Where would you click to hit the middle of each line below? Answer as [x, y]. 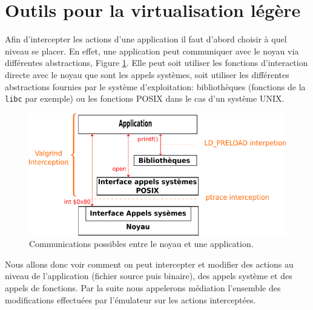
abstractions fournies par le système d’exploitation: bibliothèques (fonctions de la [155, 86]
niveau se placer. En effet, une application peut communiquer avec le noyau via [152, 51]
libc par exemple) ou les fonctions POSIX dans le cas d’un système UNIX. [145, 98]
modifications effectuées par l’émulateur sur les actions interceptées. [130, 299]
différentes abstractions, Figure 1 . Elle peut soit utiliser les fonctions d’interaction [156, 63]
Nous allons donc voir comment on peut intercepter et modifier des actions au [149, 264]
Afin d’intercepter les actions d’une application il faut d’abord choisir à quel [146, 39]
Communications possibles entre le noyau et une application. [141, 244]
